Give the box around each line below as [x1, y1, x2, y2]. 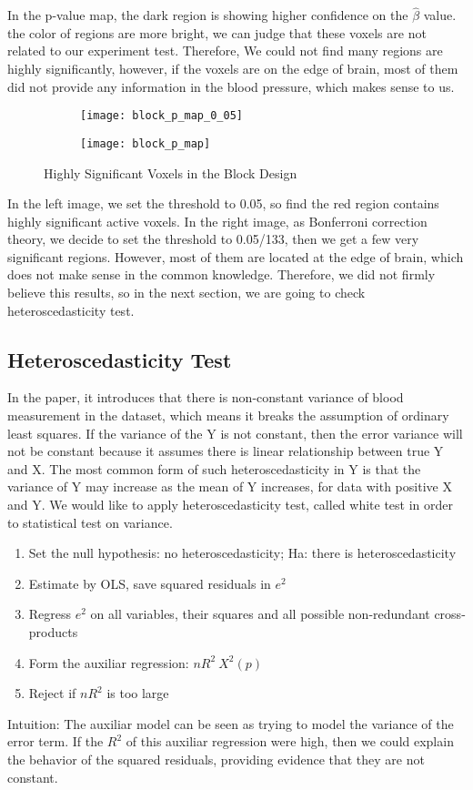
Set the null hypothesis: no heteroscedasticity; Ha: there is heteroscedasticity [28, 543, 457, 562]
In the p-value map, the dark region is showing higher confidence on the [7, 5, 408, 25]
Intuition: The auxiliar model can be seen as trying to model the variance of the [7, 714, 454, 733]
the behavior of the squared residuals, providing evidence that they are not [7, 749, 425, 768]
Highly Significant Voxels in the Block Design [44, 163, 297, 182]
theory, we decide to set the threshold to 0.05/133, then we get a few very [7, 229, 419, 248]
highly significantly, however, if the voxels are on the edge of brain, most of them [7, 59, 458, 77]
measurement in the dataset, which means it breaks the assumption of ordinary [7, 406, 449, 425]
